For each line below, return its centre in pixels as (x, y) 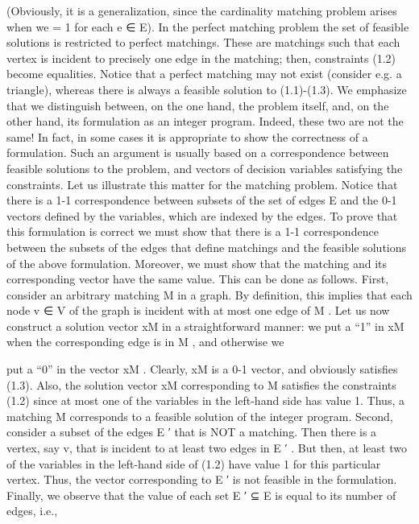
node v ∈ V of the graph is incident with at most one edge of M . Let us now (198, 310)
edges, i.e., (32, 511)
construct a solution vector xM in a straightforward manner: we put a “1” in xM (205, 326)
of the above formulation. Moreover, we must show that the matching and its (197, 263)
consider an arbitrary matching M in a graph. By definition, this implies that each (209, 294)
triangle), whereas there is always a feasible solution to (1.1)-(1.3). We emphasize (207, 89)
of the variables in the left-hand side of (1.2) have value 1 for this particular (194, 463)
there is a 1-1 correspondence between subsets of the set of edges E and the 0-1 (202, 200)
